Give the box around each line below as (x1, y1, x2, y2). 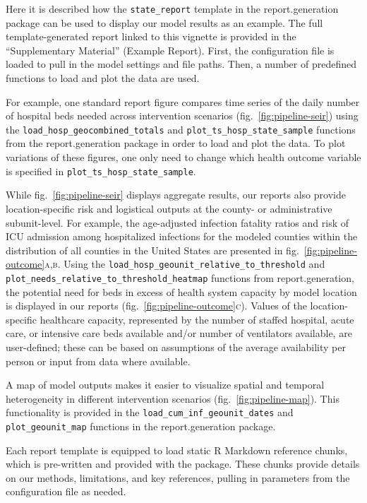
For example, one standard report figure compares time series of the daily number (6, 94, 360, 109)
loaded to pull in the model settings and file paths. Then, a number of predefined (6, 57, 356, 71)
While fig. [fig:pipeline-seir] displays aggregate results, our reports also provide (6, 187, 346, 202)
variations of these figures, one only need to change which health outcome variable (6, 150, 361, 165)
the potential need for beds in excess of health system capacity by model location (6, 284, 357, 299)
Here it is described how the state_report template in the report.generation (6, 1, 339, 16)
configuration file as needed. (6, 484, 126, 499)
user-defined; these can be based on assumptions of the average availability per (6, 339, 347, 354)
